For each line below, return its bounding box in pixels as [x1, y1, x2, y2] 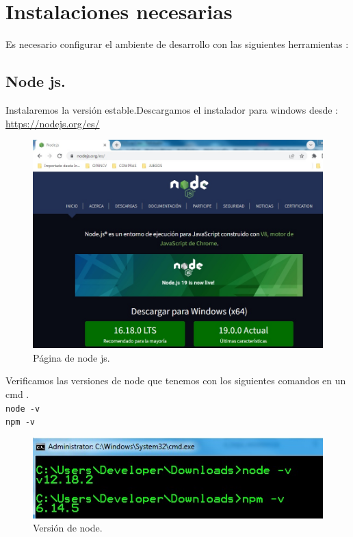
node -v [5, 403, 40, 414]
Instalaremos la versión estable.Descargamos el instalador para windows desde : [5, 102, 338, 116]
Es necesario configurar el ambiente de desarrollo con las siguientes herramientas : [5, 37, 349, 51]
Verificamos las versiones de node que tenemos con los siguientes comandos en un [5, 373, 346, 388]
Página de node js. [33, 350, 110, 364]
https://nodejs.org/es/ [5, 116, 100, 130]
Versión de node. [33, 521, 103, 535]
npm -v [5, 417, 35, 427]
